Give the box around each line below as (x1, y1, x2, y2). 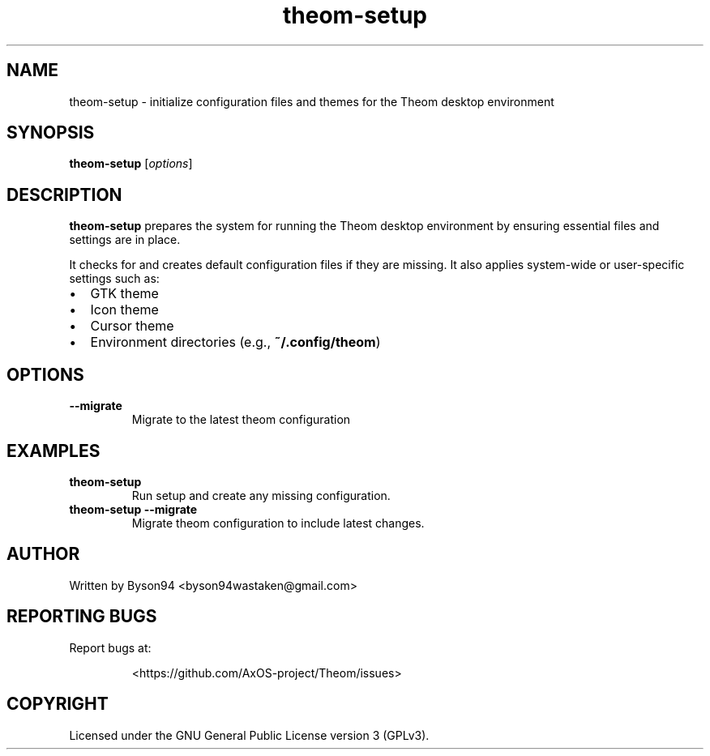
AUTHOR (6, 544, 80, 565)
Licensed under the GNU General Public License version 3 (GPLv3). (69, 728, 430, 742)
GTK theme (90, 285, 159, 302)
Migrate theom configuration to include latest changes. (131, 515, 425, 530)
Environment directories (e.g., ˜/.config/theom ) (90, 334, 381, 351)
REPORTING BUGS (6, 606, 157, 627)
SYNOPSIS (6, 122, 95, 143)
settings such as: (69, 271, 160, 286)
